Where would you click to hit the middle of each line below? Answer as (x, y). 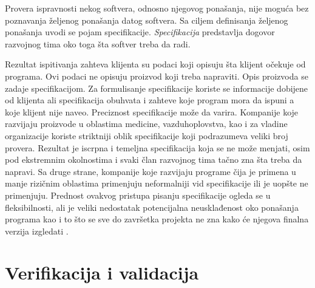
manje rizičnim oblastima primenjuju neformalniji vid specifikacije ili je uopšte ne (157, 183)
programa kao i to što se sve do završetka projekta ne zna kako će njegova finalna (157, 219)
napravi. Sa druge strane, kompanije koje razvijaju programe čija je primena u (151, 171)
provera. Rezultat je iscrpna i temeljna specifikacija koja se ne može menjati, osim (157, 147)
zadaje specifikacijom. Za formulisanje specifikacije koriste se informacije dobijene (157, 88)
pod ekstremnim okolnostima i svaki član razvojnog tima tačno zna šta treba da (154, 159)
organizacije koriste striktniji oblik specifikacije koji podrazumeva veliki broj (147, 135)
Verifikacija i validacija (102, 273)
